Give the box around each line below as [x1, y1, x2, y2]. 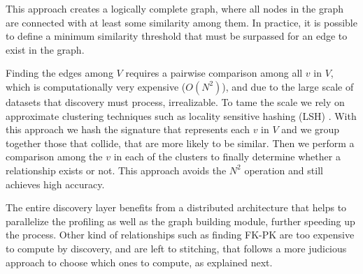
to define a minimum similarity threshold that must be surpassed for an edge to [6, 29, 348, 43]
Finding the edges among [6, 66, 113, 80]
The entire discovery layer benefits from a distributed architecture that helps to [6, 200, 347, 215]
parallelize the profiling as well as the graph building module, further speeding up [6, 213, 355, 228]
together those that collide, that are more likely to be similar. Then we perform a [6, 135, 355, 150]
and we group [281, 122, 340, 137]
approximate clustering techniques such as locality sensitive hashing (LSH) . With [6, 108, 357, 123]
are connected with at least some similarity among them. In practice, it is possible [6, 15, 357, 29]
